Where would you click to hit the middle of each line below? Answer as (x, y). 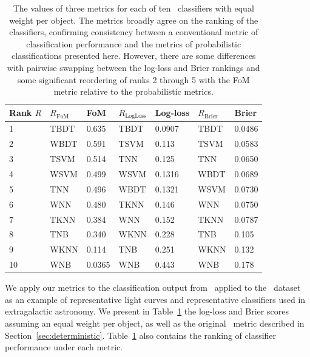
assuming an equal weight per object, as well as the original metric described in (155, 323)
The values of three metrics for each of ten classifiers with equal (133, 8)
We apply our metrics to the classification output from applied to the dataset (153, 287)
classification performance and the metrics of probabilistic (134, 43)
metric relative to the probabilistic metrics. (133, 91)
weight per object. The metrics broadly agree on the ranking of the (134, 20)
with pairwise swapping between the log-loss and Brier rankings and (133, 67)
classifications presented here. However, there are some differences (134, 56)
